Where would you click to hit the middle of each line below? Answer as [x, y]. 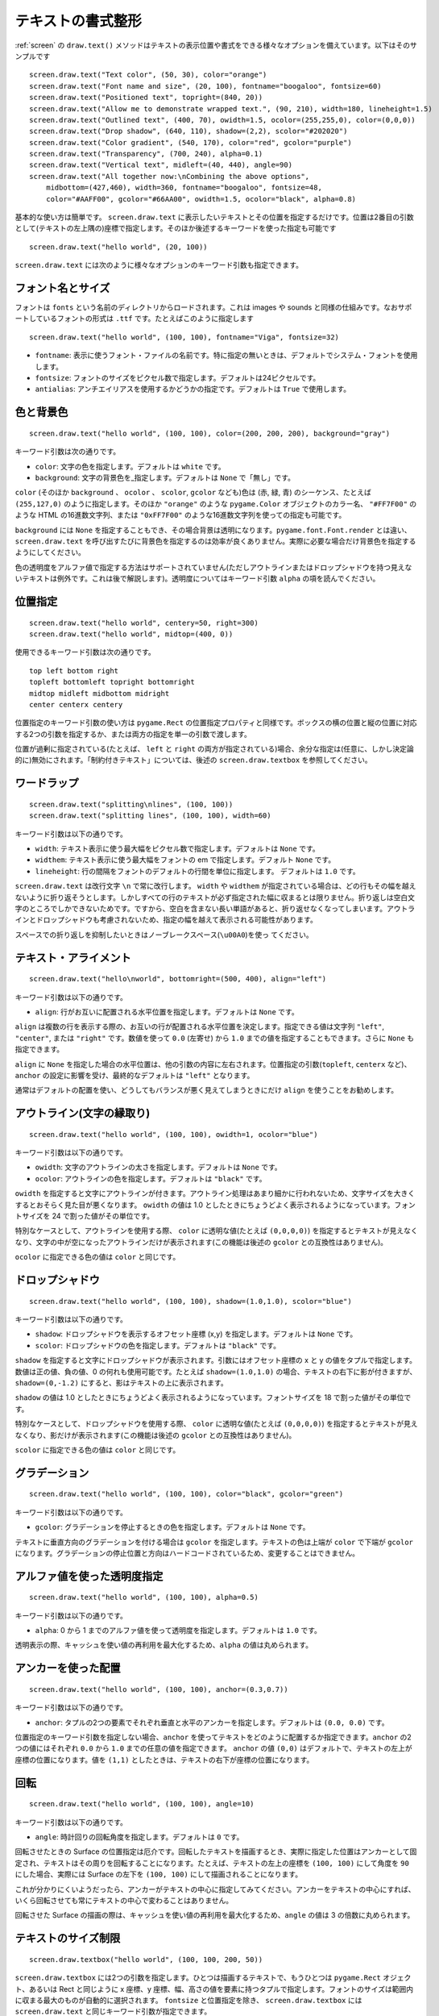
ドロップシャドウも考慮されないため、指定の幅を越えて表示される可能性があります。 [176, 920]
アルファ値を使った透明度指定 [89, 1576]
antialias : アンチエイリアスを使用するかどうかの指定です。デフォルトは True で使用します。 [193, 389]
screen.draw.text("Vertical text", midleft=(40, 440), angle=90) [161, 165]
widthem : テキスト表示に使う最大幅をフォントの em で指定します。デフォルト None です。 [185, 860]
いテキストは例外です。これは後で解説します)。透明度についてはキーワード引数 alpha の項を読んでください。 [197, 579]
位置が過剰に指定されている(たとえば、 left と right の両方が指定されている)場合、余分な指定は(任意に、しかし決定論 [214, 749]
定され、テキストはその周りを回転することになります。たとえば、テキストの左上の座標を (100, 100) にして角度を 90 [212, 1863]
